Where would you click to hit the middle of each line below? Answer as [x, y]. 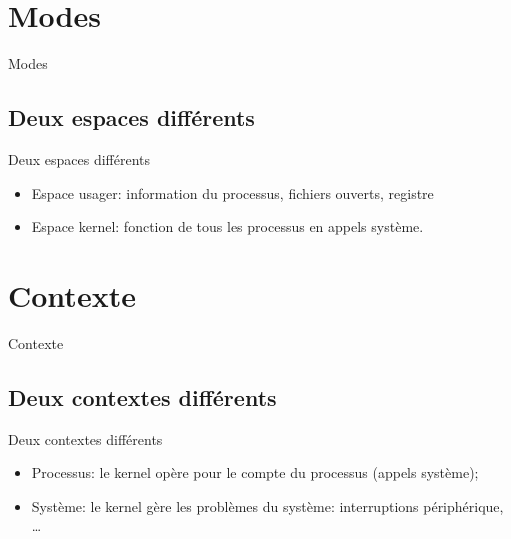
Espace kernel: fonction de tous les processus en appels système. [227, 226]
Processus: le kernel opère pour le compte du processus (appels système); [255, 472]
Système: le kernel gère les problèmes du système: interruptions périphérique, [267, 505]
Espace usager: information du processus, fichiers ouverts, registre [232, 192]
